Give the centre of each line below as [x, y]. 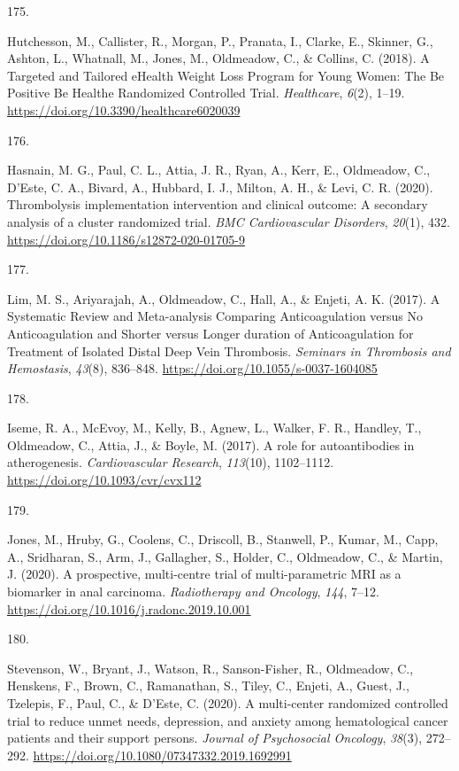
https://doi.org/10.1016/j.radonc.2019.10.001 [129, 608]
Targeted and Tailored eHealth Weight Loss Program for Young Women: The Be [226, 75]
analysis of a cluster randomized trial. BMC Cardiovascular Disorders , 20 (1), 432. [229, 221]
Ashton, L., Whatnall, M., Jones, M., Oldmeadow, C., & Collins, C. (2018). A [218, 58]
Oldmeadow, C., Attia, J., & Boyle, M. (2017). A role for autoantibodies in [211, 444]
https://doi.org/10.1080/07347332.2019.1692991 [162, 755]
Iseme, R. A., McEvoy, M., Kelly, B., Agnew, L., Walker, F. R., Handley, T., [214, 428]
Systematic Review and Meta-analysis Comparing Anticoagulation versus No [215, 316]
